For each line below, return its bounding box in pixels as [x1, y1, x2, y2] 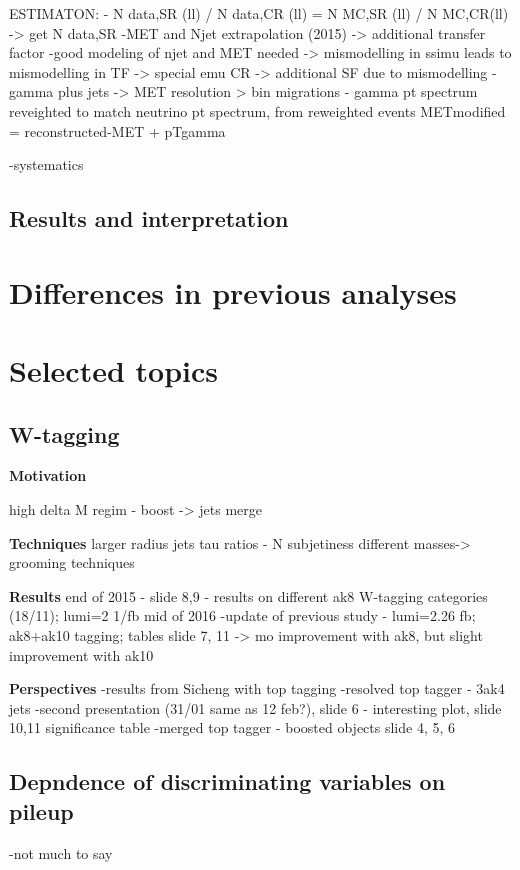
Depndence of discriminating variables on [9, 766, 446, 797]
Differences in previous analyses [9, 271, 457, 312]
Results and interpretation [9, 203, 289, 234]
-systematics [9, 154, 84, 175]
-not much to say [9, 842, 113, 863]
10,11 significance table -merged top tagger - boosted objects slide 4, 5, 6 [9, 717, 456, 738]
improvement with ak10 [9, 644, 154, 665]
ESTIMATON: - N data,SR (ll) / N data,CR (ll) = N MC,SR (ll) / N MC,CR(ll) [9, 3, 509, 23]
